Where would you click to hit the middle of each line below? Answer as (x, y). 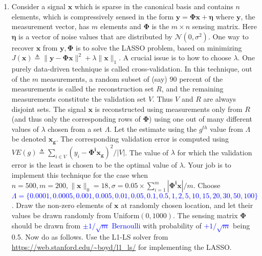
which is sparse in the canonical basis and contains (154, 6)
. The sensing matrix (205, 215)
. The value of (147, 152)
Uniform (126, 216)
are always (220, 98)
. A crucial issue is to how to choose (175, 57)
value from (226, 129)
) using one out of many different (201, 119)
